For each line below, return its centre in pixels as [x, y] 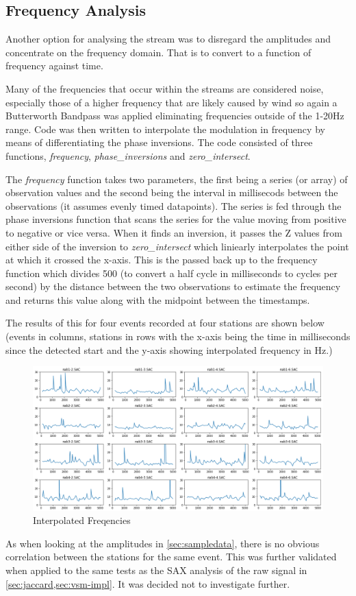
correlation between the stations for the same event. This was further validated [171, 557]
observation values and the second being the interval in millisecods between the [172, 192]
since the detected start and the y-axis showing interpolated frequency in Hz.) [169, 349]
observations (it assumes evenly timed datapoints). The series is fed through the [174, 205]
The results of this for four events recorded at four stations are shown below [165, 323]
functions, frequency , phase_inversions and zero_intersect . [128, 155]
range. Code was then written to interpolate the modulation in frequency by [165, 129]
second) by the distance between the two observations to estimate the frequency [173, 286]
